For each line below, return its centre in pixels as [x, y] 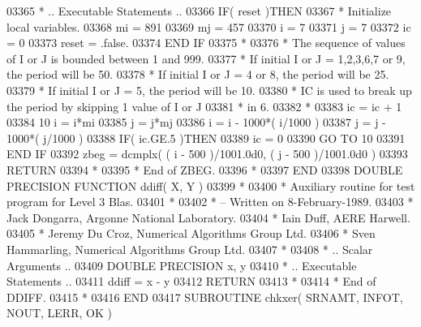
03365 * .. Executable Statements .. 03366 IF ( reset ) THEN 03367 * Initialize [199, 11]
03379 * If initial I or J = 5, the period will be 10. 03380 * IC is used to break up [209, 90]
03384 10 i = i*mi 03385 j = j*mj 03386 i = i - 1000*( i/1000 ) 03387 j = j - [196, 122]
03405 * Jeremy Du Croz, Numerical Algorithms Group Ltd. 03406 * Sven [191, 233]
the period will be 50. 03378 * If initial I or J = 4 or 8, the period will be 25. [198, 74]
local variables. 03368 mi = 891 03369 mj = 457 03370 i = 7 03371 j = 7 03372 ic [209, 26]
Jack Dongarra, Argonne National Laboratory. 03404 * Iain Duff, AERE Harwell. [208, 217]
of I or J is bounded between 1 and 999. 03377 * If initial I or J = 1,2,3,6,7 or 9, [206, 58]
